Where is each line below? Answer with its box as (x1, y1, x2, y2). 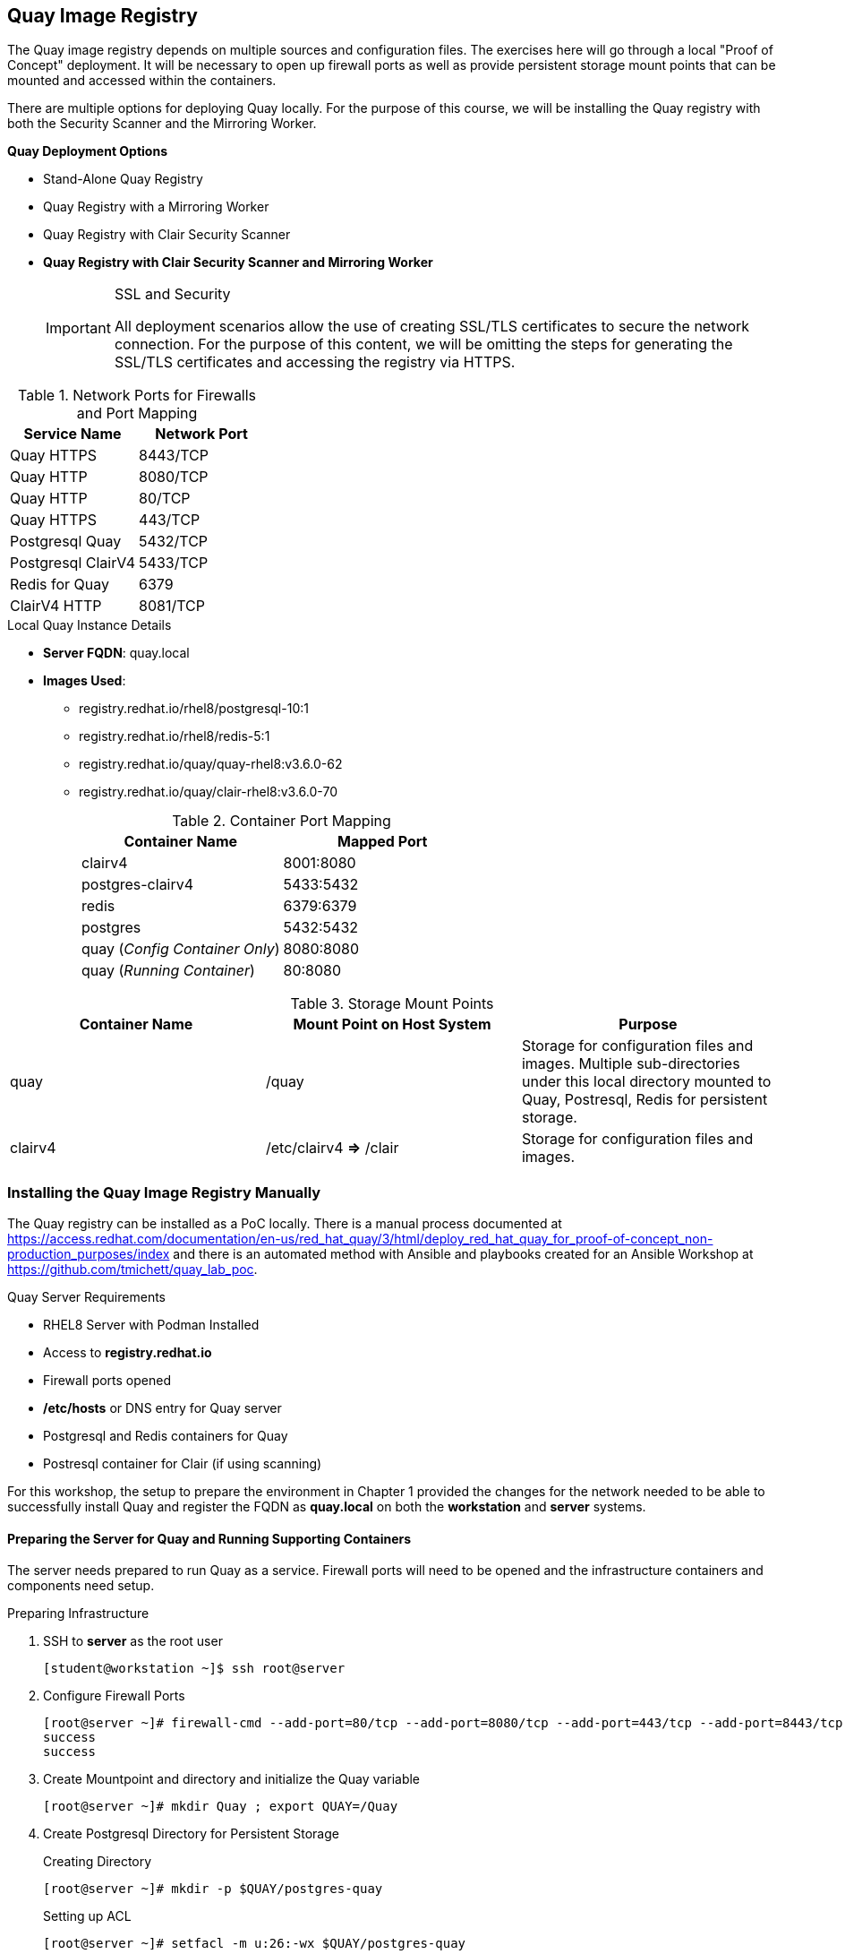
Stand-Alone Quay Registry (43, 171, 203, 187)
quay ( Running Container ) (81, 961, 255, 980)
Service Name (23, 425, 122, 443)
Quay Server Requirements (7, 1289, 166, 1305)
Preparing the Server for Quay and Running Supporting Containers (7, 1530, 412, 1546)
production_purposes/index (7, 1246, 170, 1262)
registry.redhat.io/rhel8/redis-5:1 (79, 728, 270, 745)
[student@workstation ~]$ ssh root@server (43, 1661, 346, 1676)
